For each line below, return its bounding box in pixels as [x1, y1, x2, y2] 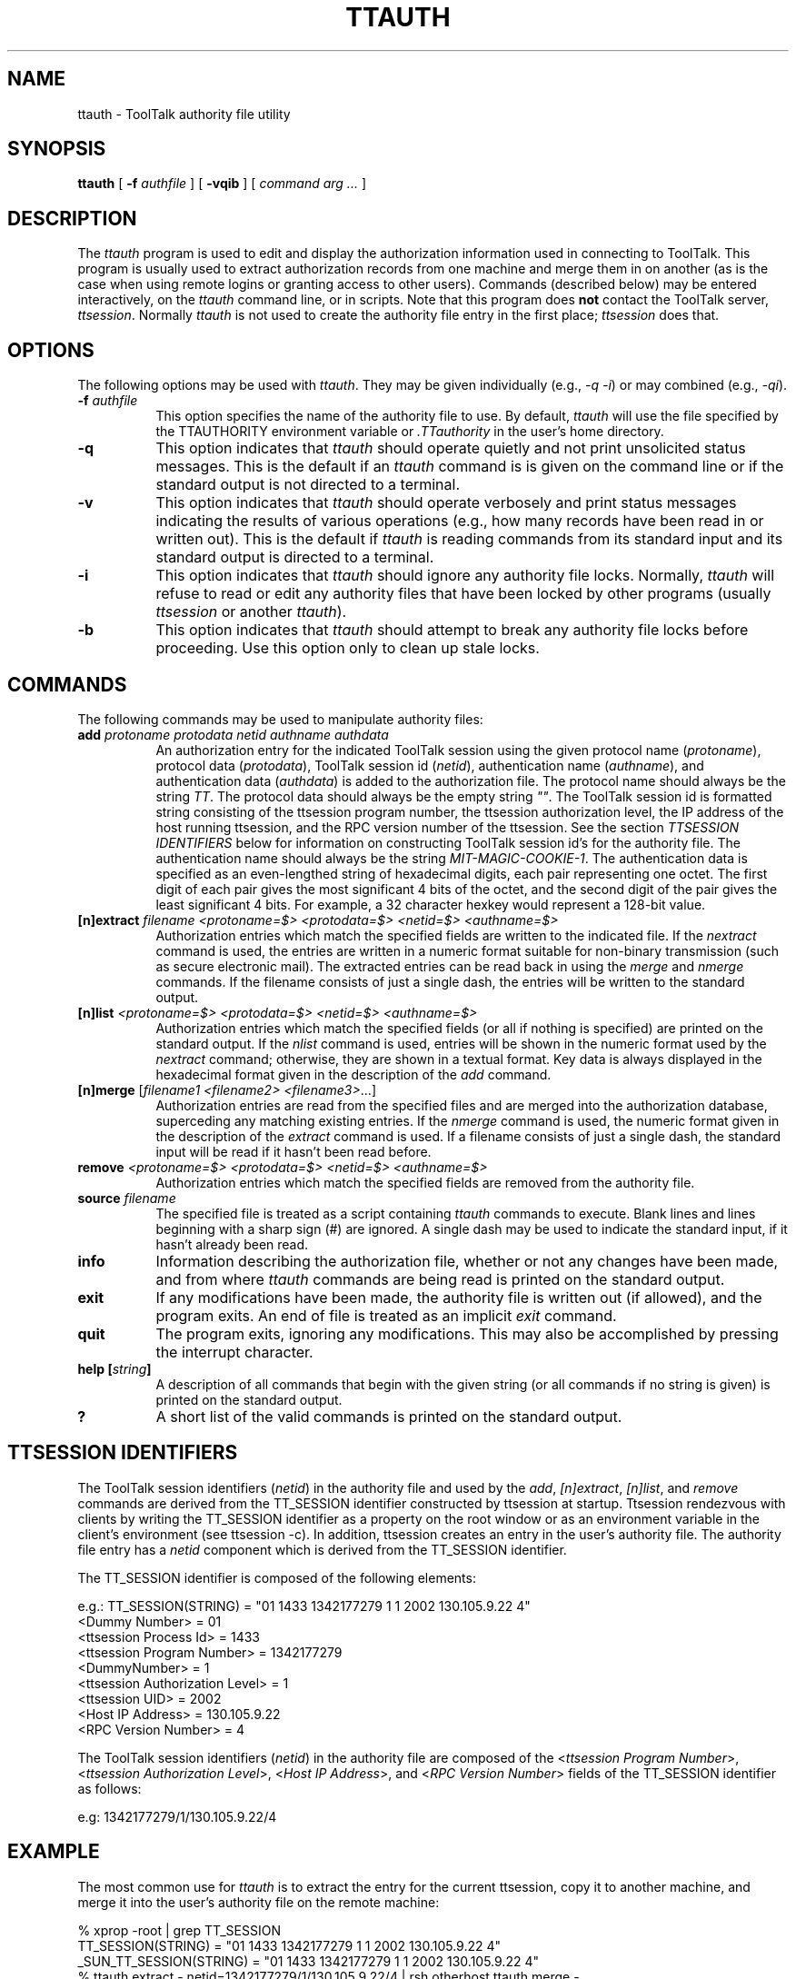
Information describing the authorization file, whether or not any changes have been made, [155, 1251, 779, 1270]
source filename [77, 1189, 176, 1206]
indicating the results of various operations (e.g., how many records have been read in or [155, 512, 764, 531]
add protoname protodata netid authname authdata [77, 726, 389, 742]
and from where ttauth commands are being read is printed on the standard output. [155, 1269, 725, 1288]
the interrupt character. [155, 1342, 313, 1361]
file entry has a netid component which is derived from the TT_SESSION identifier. [77, 1541, 567, 1557]
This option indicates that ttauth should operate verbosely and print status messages [155, 493, 737, 512]
